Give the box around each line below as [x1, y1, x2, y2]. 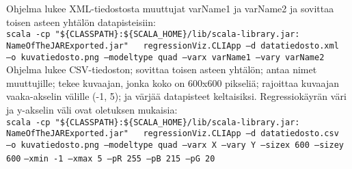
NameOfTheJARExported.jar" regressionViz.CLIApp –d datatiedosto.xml [6, 40, 339, 51]
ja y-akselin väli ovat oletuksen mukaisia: [6, 102, 178, 116]
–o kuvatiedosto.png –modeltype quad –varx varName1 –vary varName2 [6, 52, 325, 62]
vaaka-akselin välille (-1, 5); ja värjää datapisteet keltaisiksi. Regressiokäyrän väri [6, 89, 347, 103]
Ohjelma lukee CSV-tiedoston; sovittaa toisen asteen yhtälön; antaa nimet [6, 62, 317, 77]
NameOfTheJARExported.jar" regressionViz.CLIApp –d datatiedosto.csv [6, 129, 339, 139]
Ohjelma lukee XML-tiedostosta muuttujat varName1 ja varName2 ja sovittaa [6, 1, 334, 15]
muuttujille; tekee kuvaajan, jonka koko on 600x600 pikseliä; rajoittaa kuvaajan [6, 75, 340, 90]
